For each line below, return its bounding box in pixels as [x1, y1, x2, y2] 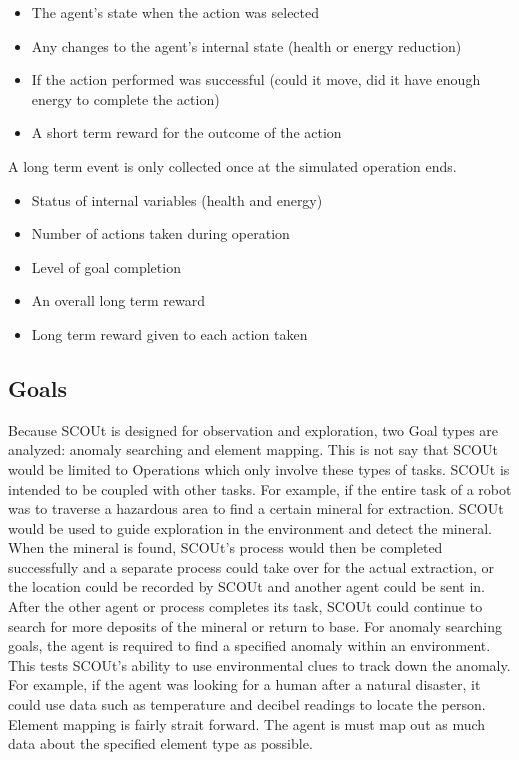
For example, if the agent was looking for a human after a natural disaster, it [8, 674, 481, 695]
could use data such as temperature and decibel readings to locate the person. [8, 694, 486, 715]
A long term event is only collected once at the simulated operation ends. [8, 155, 457, 176]
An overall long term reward [31, 290, 206, 311]
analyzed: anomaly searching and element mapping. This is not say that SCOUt [8, 439, 498, 460]
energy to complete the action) [31, 88, 220, 109]
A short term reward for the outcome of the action [31, 122, 342, 143]
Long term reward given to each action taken [31, 323, 308, 344]
